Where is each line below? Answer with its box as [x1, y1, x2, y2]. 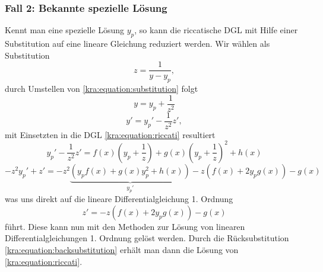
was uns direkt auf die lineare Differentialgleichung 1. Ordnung [5, 193, 233, 205]
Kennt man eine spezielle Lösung [5, 24, 124, 36]
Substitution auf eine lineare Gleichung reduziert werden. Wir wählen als [5, 37, 270, 50]
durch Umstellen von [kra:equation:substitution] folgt [5, 82, 198, 95]
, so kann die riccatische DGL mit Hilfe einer [134, 24, 298, 36]
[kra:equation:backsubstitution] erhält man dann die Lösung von [5, 244, 239, 256]
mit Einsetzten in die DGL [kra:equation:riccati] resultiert [5, 128, 216, 140]
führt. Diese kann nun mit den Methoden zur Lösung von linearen [5, 220, 245, 232]
